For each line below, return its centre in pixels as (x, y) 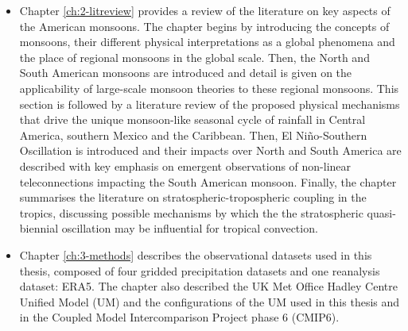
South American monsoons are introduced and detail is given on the (186, 73)
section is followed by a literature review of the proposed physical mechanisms (210, 104)
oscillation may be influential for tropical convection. (190, 228)
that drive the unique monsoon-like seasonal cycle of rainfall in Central (192, 119)
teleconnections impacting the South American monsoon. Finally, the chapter (208, 181)
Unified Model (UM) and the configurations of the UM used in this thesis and (210, 301)
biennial (39, 228)
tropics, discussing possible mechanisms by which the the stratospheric (191, 212)
